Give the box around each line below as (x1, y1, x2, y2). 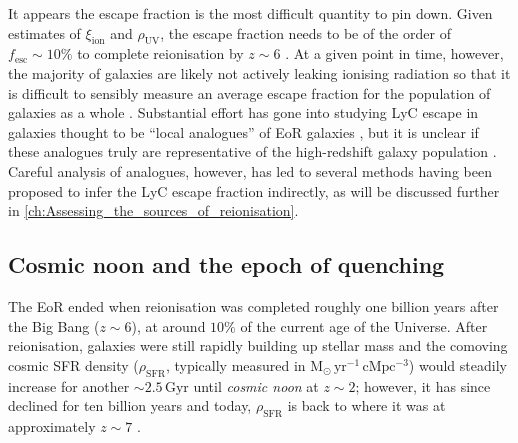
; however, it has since (355, 375, 491, 396)
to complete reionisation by (77, 43, 244, 64)
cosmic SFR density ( (8, 354, 139, 375)
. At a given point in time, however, (285, 43, 504, 64)
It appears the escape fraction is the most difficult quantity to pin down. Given (8, 3, 493, 23)
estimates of (8, 22, 81, 43)
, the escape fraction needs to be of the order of (160, 22, 451, 43)
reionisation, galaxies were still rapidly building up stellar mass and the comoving (8, 335, 508, 356)
